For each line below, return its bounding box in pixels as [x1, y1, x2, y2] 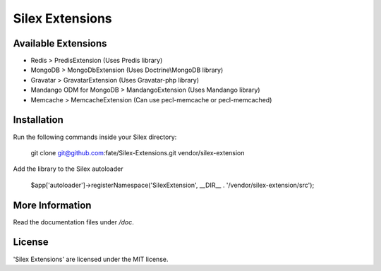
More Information [13, 199, 92, 211]
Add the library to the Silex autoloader [13, 164, 123, 173]
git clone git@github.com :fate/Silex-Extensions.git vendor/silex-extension [30, 148, 245, 157]
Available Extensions [13, 37, 107, 49]
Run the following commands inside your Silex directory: [13, 133, 177, 141]
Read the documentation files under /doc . [13, 217, 134, 226]
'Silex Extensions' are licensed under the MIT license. [13, 255, 169, 263]
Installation [13, 114, 64, 126]
